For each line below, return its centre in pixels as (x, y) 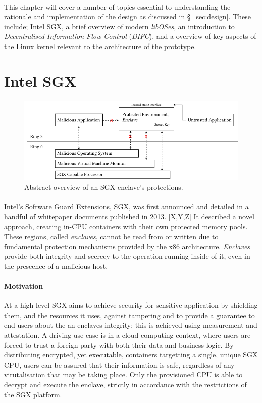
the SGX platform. (33, 394)
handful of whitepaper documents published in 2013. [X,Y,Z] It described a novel (129, 216)
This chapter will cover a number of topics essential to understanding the (117, 6)
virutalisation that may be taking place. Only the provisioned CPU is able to (123, 374)
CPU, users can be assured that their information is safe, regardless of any (119, 364)
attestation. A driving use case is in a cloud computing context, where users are (127, 334)
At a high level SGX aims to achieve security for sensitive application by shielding (131, 305)
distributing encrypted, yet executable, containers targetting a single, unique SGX (131, 355)
